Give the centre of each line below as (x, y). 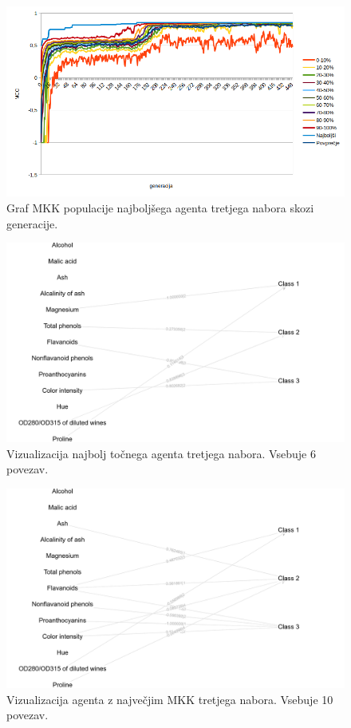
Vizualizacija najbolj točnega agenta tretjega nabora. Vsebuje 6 (161, 453)
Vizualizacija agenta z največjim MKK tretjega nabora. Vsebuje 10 (170, 699)
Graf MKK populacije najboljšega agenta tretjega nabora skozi (160, 207)
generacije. (32, 223)
